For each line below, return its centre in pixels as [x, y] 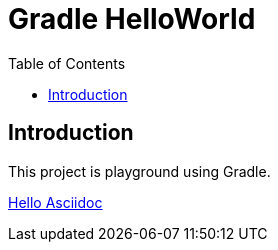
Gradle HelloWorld [132, 19]
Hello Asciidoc [55, 202]
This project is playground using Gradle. [139, 171]
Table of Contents [67, 63]
